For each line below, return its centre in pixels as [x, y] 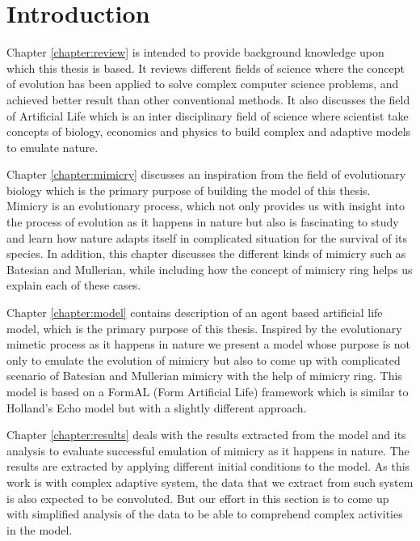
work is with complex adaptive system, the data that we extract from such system [210, 482]
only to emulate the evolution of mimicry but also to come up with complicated [204, 359]
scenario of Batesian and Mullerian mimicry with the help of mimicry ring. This [204, 376]
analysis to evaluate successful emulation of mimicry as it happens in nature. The [208, 450]
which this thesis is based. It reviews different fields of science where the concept [206, 68]
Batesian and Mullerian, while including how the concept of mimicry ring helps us [210, 269]
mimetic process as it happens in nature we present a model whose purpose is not [209, 344]
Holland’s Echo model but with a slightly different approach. [157, 407]
